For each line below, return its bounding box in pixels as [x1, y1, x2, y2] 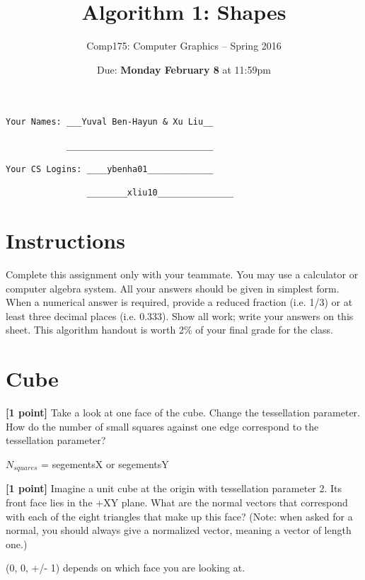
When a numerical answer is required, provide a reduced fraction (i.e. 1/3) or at [6, 295, 353, 309]
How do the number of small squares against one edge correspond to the [6, 419, 319, 433]
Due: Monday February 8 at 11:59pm [97, 62, 271, 76]
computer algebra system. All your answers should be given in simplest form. [6, 280, 340, 295]
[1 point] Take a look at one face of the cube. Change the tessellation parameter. [6, 405, 360, 420]
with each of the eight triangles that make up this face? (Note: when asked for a [6, 508, 353, 523]
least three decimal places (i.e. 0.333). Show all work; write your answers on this [6, 308, 354, 323]
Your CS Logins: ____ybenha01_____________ [6, 164, 214, 174]
